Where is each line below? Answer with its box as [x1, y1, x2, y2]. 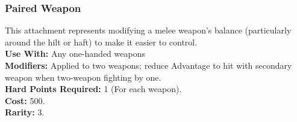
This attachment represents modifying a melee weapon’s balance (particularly [5, 24, 292, 36]
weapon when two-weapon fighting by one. [5, 71, 161, 83]
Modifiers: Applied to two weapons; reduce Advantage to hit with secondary [5, 59, 292, 71]
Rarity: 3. [5, 106, 45, 118]
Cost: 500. [5, 94, 45, 106]
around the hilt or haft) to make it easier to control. [5, 35, 198, 48]
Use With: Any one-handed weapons [5, 47, 145, 60]
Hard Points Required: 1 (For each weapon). [5, 83, 182, 95]
